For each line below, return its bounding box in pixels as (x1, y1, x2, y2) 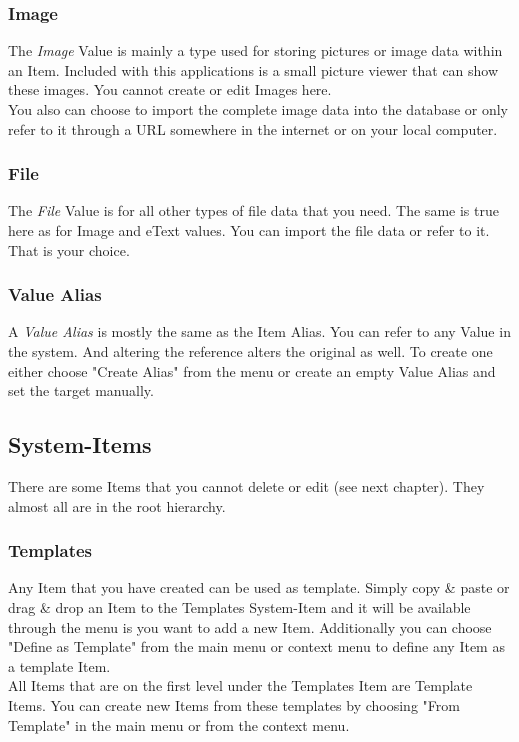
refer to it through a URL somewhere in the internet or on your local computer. (8, 118, 498, 139)
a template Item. (8, 655, 111, 676)
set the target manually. (8, 380, 154, 401)
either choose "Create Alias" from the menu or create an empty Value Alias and (8, 360, 496, 381)
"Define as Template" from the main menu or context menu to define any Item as (8, 636, 505, 657)
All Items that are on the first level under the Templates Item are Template (8, 675, 473, 696)
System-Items (8, 429, 152, 460)
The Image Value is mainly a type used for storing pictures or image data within (8, 40, 503, 61)
